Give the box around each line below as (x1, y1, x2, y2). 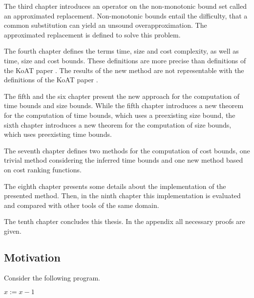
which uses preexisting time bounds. (4, 129, 112, 139)
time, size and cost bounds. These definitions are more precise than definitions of (4, 55, 246, 65)
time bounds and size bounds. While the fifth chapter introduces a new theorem (4, 100, 244, 111)
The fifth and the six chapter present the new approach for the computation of (4, 91, 240, 101)
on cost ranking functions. (4, 164, 82, 174)
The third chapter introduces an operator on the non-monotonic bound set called (4, 1, 247, 11)
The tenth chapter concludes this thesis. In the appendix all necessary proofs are (4, 216, 245, 226)
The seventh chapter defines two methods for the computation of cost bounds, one (4, 145, 250, 155)
